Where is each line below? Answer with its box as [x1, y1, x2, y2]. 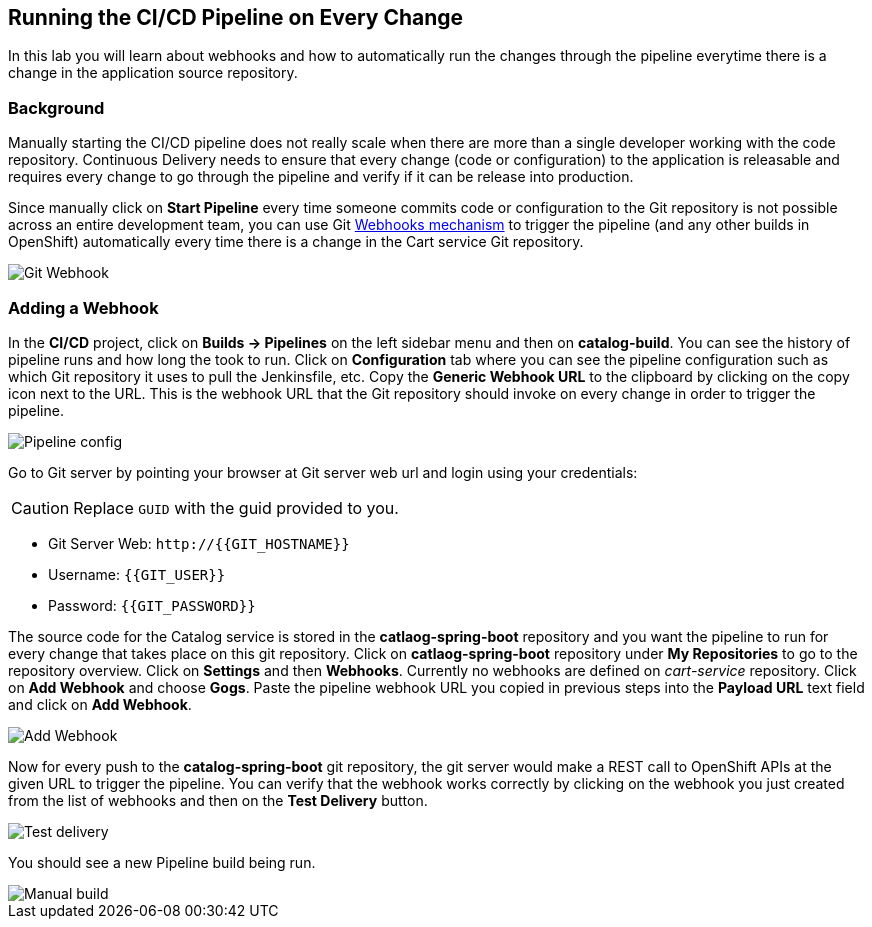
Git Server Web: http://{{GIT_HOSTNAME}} [48, 534, 350, 552]
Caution [11, 497, 70, 518]
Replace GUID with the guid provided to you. [73, 497, 399, 518]
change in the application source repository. [8, 64, 298, 82]
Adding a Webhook [8, 297, 159, 318]
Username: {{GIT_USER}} [48, 565, 226, 583]
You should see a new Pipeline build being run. [8, 853, 316, 871]
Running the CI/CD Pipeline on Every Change [8, 5, 464, 30]
